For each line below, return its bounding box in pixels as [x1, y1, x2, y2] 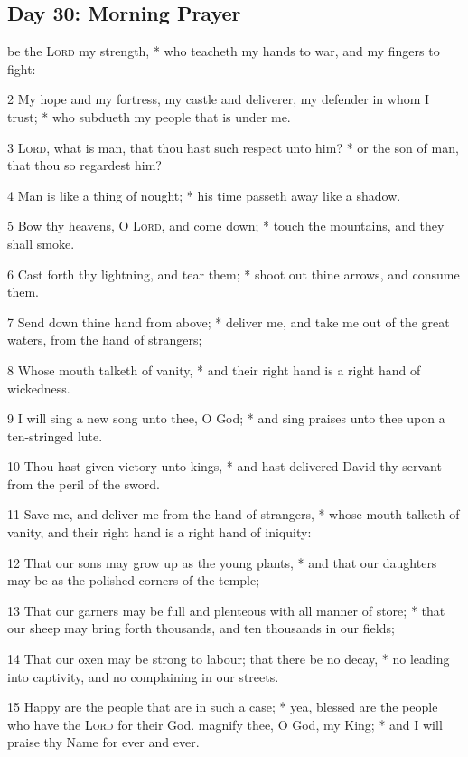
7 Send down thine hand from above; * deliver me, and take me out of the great [7, 312, 450, 331]
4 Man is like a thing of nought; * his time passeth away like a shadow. [7, 185, 401, 204]
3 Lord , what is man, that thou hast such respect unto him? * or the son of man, [7, 137, 459, 156]
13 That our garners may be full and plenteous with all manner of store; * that [7, 601, 445, 620]
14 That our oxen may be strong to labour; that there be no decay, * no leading [7, 649, 450, 668]
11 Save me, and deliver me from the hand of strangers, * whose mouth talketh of [7, 505, 460, 524]
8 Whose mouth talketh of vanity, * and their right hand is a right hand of [7, 360, 421, 379]
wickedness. [7, 378, 70, 397]
